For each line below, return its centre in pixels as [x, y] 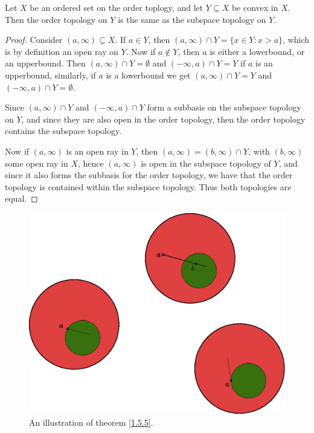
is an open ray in [97, 151]
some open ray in [37, 163]
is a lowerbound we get [148, 75]
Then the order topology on [56, 19]
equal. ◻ [21, 198]
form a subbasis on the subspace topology [224, 107]
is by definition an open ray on [62, 51]
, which [296, 40]
